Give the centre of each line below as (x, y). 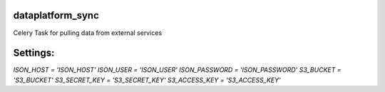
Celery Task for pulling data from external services (88, 33)
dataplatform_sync (56, 15)
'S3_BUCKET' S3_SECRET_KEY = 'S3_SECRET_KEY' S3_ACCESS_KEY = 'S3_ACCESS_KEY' (147, 80)
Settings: (34, 53)
